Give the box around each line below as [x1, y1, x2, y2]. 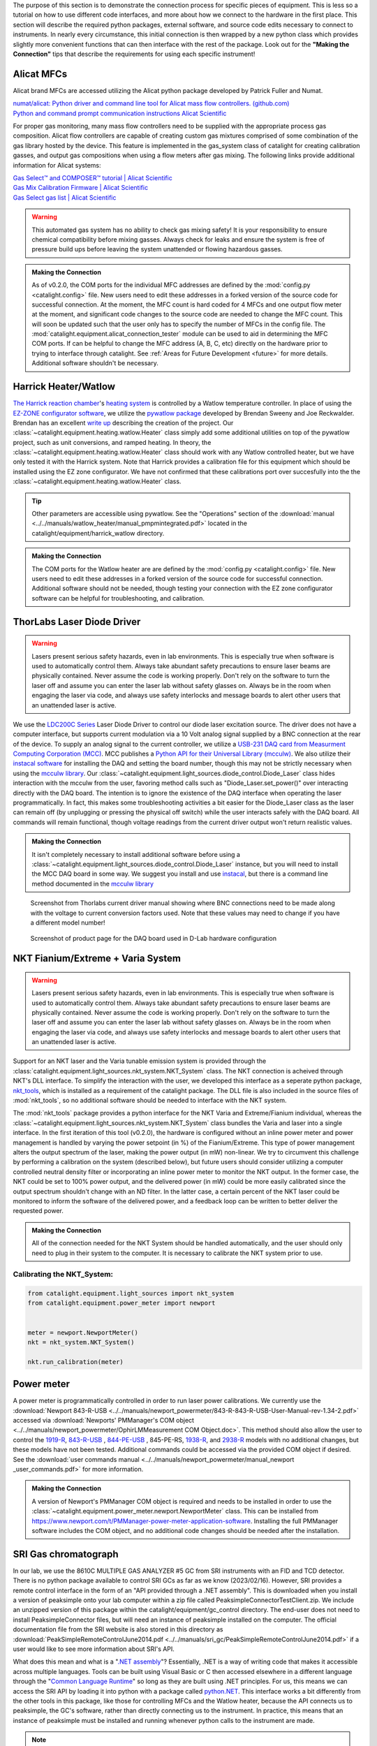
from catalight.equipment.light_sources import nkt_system [27, 1289, 234, 1298]
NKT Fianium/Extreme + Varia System [13, 953, 182, 964]
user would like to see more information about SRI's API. [13, 1645, 175, 1653]
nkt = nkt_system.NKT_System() [27, 1338, 135, 1347]
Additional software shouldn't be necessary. [31, 359, 158, 367]
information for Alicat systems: [13, 161, 101, 169]
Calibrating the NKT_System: [13, 1270, 114, 1279]
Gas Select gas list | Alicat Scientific [13, 193, 117, 202]
